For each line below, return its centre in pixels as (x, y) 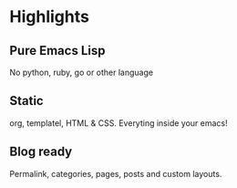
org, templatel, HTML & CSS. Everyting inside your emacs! (118, 123)
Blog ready (41, 152)
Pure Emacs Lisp (57, 51)
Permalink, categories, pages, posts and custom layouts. (116, 173)
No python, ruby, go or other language (81, 72)
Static (26, 101)
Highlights (49, 17)
